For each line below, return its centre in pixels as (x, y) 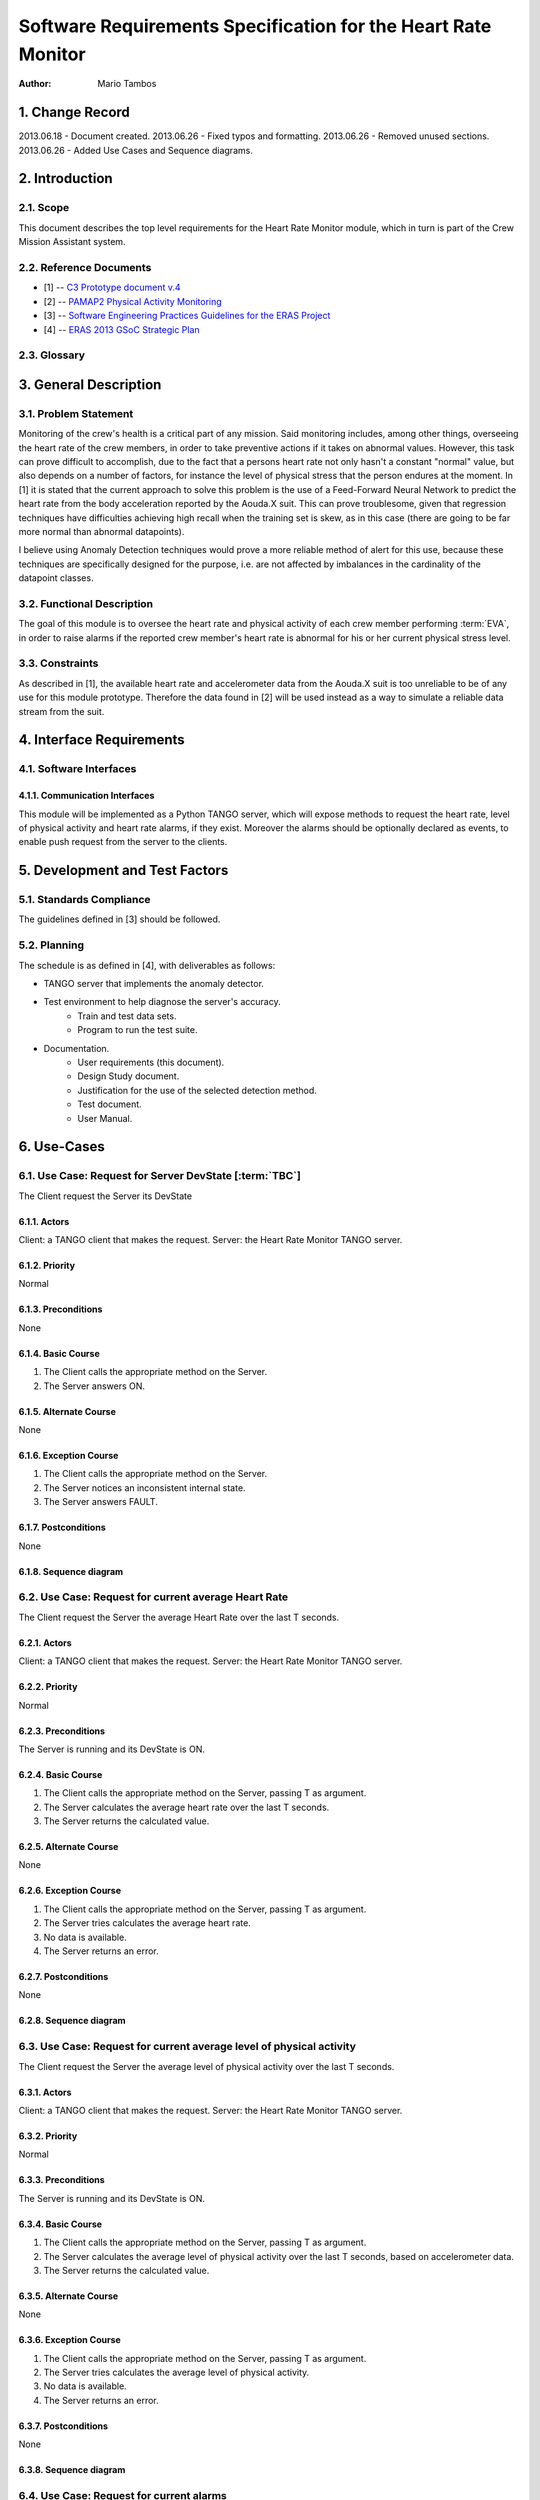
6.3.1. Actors (45, 2092)
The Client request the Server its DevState (105, 1196)
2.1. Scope (44, 208)
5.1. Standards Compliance (84, 900)
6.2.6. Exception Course (70, 1891)
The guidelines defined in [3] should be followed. (119, 919)
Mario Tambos (127, 84)
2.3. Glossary (51, 355)
